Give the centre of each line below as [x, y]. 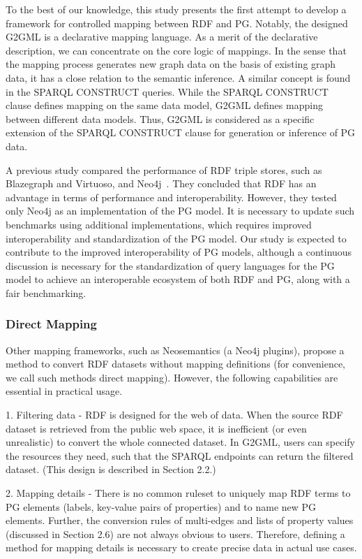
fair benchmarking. [46, 292]
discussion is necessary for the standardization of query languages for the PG [170, 265]
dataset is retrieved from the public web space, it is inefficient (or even [156, 428]
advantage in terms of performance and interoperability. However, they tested [171, 197]
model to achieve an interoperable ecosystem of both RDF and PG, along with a [178, 279]
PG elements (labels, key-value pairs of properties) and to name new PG [161, 506]
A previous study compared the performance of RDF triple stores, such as [164, 169]
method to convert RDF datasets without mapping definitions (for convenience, [176, 364]
